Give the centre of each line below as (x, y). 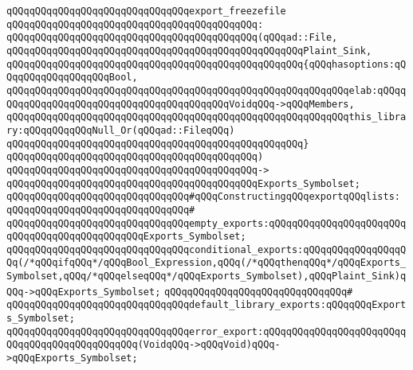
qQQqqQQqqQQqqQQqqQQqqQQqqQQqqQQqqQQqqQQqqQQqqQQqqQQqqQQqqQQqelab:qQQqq (206, 90)
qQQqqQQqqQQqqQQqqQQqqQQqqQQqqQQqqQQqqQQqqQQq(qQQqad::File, (172, 38)
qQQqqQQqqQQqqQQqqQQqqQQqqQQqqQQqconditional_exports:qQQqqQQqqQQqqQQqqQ (206, 249)
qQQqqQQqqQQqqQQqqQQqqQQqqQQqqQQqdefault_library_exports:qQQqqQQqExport (206, 305)
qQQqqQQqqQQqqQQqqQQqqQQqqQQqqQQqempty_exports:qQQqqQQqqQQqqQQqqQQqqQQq (206, 223)
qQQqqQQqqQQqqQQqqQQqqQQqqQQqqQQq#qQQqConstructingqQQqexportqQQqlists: (203, 197)
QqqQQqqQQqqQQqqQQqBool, (72, 78)
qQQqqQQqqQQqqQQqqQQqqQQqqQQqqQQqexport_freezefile (146, 11)
